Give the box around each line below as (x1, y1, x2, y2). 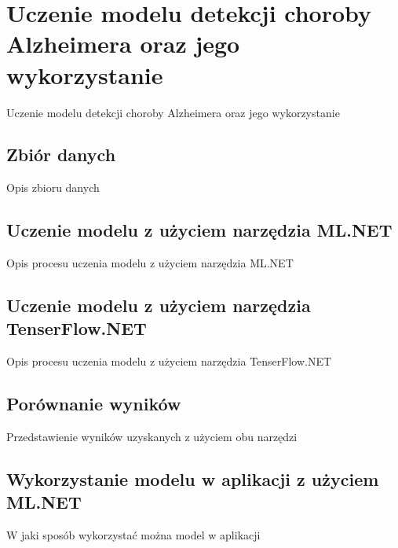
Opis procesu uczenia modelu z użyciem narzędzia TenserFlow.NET (6, 353, 332, 370)
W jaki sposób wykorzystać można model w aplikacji (6, 527, 261, 543)
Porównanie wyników (6, 392, 181, 416)
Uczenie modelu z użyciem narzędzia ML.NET (6, 218, 393, 242)
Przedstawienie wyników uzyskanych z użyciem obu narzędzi (6, 428, 298, 445)
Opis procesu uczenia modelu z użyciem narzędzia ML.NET (6, 255, 294, 271)
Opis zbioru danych (6, 179, 100, 196)
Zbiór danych (6, 142, 116, 167)
